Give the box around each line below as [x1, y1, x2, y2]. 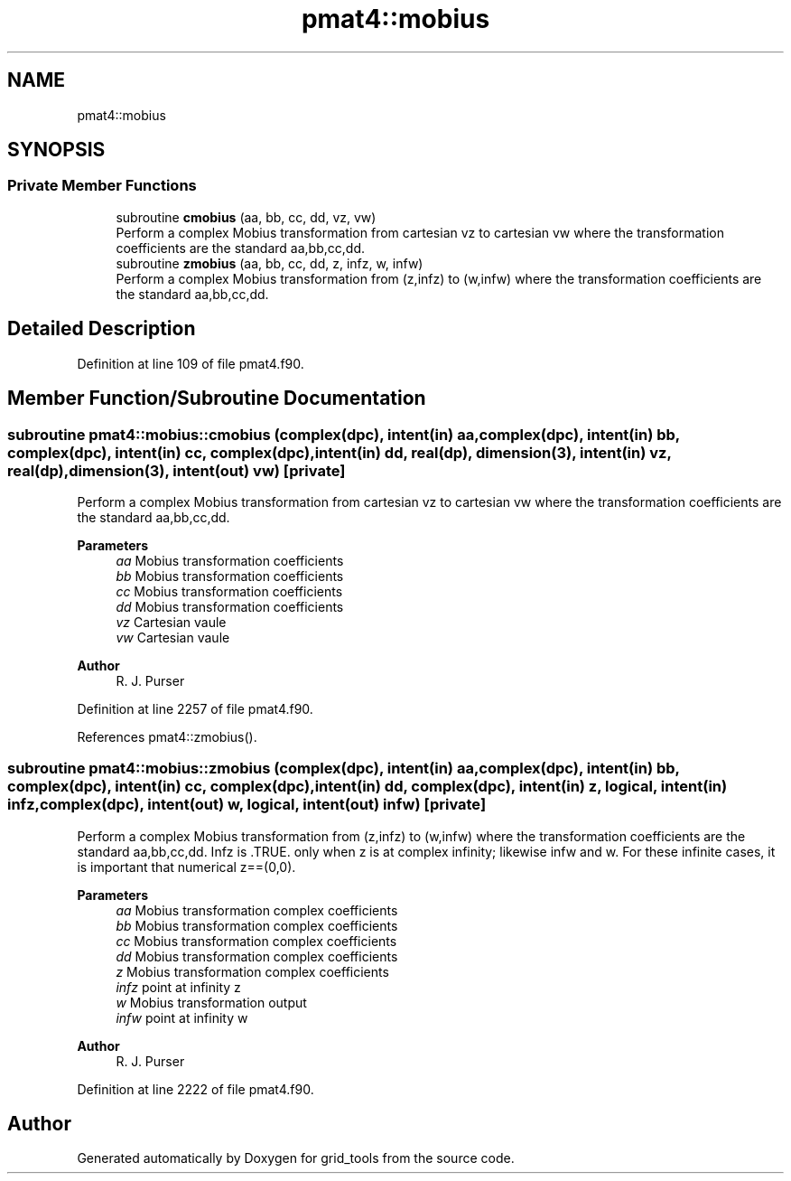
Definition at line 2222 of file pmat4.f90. [77, 1081, 314, 1097]
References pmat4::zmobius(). [77, 728, 257, 745]
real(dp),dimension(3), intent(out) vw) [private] [7, 461, 346, 480]
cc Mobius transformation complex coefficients [116, 933, 397, 949]
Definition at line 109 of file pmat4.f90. [77, 355, 304, 371]
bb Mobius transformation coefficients [116, 567, 344, 584]
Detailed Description [7, 317, 196, 341]
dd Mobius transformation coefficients [116, 598, 344, 614]
